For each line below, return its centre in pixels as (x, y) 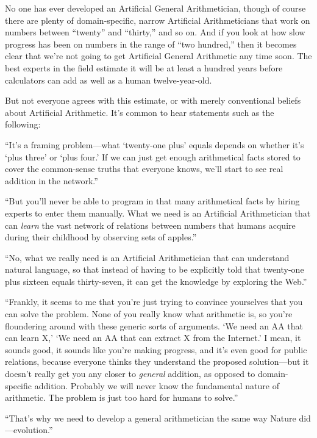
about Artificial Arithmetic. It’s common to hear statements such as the (140, 112)
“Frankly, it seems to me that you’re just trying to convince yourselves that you (154, 302)
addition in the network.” (52, 180)
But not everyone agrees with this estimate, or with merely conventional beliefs (153, 100)
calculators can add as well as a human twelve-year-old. (109, 80)
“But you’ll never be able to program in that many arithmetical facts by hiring (152, 201)
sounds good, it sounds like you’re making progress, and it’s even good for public (156, 349)
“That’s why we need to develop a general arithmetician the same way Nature (151, 418)
